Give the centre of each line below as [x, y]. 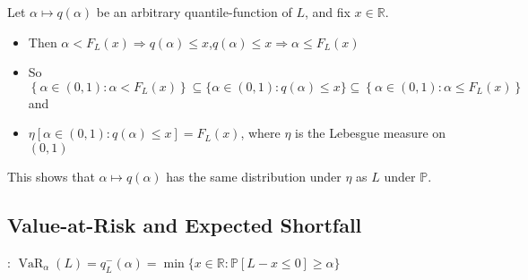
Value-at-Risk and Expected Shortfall [185, 224]
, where [260, 133]
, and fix [327, 12]
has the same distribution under [254, 176]
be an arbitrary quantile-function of [194, 12]
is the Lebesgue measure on [371, 133]
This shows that [51, 176]
